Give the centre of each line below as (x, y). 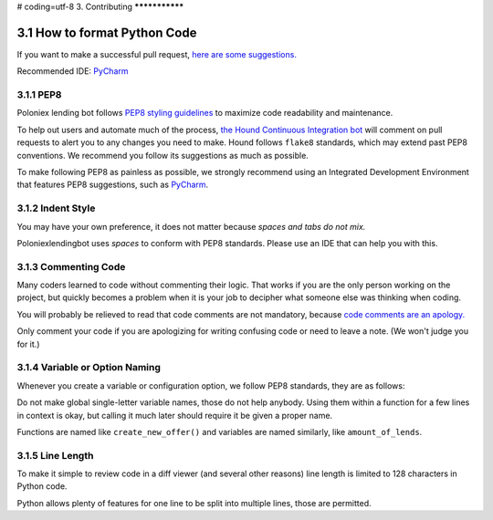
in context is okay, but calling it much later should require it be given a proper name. (175, 415)
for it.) (28, 344)
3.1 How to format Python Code (107, 32)
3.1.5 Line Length (55, 455)
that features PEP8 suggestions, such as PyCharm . (113, 185)
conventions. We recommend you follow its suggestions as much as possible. (163, 155)
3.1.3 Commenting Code (71, 266)
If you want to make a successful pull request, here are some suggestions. (157, 54)
